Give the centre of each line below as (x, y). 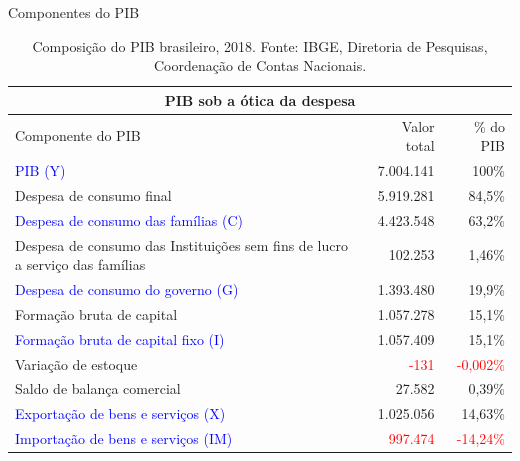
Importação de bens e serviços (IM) (124, 438)
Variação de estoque (76, 363)
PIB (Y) (40, 170)
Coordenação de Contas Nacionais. (260, 65)
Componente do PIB (78, 135)
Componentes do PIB (74, 12)
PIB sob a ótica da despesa (260, 99)
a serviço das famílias (80, 264)
